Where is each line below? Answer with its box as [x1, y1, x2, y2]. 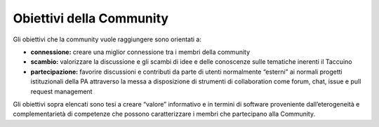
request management [30, 87, 93, 95]
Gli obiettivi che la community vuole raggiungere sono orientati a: [13, 35, 202, 44]
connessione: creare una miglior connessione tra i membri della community [30, 48, 251, 56]
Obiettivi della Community [13, 11, 168, 26]
